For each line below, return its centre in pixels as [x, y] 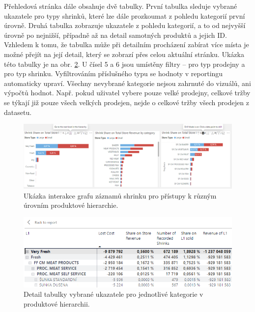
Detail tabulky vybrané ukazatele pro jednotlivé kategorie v [113, 294]
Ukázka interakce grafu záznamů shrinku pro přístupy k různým [120, 195]
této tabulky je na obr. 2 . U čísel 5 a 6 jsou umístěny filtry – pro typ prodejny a [125, 64]
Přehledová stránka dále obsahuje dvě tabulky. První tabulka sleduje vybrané [121, 6]
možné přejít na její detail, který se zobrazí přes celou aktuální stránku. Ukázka [124, 54]
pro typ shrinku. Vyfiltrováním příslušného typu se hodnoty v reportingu [113, 73]
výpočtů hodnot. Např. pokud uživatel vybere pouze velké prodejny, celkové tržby [127, 93]
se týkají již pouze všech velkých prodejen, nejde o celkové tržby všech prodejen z [127, 102]
